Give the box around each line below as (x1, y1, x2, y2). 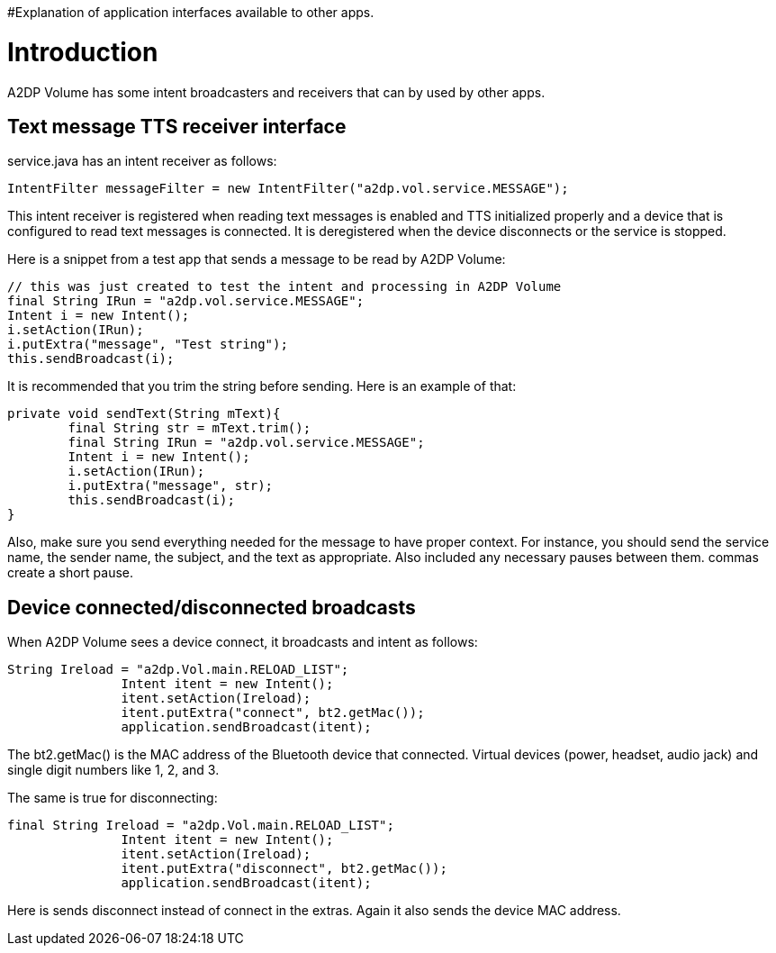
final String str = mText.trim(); (68, 421, 311, 436)
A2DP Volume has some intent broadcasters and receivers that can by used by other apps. (7, 84, 546, 100)
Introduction (7, 36, 158, 68)
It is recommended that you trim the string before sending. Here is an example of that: (7, 378, 517, 395)
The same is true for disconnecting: (7, 790, 218, 806)
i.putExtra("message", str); (68, 478, 274, 494)
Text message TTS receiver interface (7, 114, 347, 138)
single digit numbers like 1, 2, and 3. (7, 762, 220, 778)
